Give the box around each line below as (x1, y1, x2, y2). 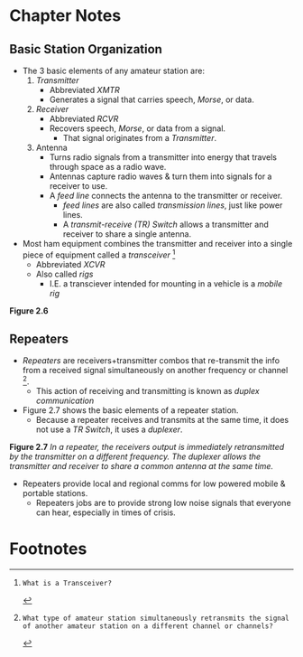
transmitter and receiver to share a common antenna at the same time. (9, 461, 273, 472)
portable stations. (22, 488, 88, 499)
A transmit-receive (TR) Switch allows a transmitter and (62, 219, 269, 230)
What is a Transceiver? (22, 579, 113, 588)
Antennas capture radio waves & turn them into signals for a (49, 171, 272, 182)
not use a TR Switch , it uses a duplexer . (35, 424, 183, 435)
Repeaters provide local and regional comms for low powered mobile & (22, 478, 286, 489)
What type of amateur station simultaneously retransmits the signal (22, 614, 290, 624)
